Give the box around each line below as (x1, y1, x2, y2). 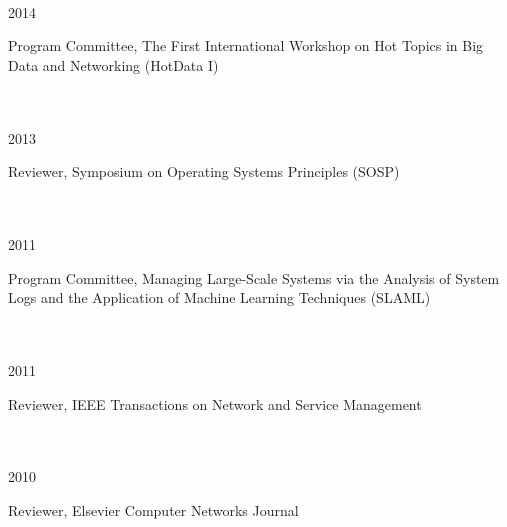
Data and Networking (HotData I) (8, 54, 219, 75)
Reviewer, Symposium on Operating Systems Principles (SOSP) (8, 161, 400, 182)
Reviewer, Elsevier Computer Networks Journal (8, 499, 299, 520)
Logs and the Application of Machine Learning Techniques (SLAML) (8, 287, 431, 308)
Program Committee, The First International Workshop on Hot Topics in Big (8, 35, 484, 56)
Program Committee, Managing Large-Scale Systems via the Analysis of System (8, 267, 500, 288)
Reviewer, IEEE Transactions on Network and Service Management (8, 393, 422, 414)
